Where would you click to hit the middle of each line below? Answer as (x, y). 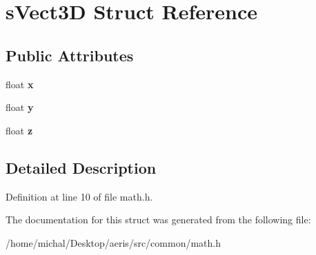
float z (19, 130)
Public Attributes (70, 55)
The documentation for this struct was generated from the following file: (158, 220)
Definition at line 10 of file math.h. (79, 196)
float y (20, 107)
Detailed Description (81, 167)
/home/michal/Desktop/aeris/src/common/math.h (113, 242)
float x (20, 84)
